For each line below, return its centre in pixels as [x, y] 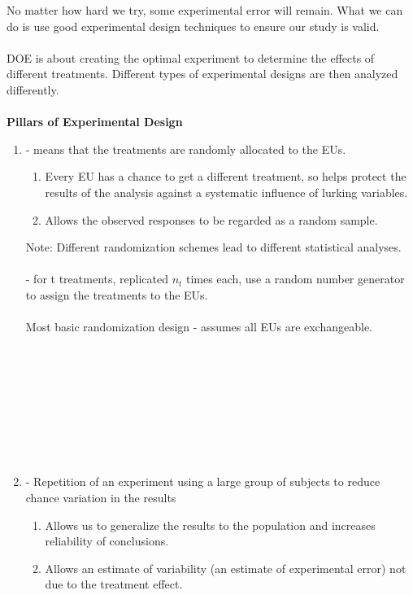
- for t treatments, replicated [97, 279]
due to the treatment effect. [114, 584]
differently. [33, 89]
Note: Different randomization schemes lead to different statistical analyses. [213, 247]
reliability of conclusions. [107, 541]
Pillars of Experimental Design [95, 122]
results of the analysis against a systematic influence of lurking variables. [226, 192]
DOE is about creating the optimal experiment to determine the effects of [191, 57]
